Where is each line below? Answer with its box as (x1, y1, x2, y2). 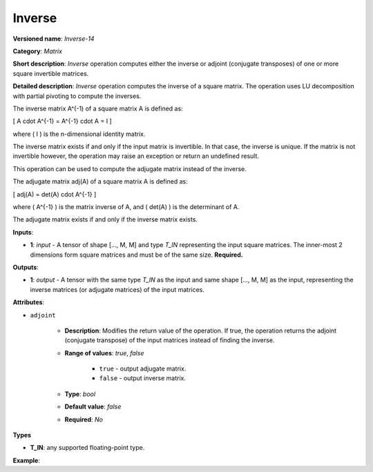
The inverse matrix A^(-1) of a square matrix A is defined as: (12, 104, 183, 112)
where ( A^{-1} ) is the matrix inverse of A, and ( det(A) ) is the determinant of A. (12, 203, 240, 211)
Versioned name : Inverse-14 (12, 35, 95, 43)
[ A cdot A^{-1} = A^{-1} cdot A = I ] (12, 117, 112, 126)
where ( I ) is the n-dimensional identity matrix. (12, 130, 146, 138)
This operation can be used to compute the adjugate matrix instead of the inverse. (12, 164, 247, 173)
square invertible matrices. (12, 69, 89, 77)
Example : (12, 456, 41, 464)
